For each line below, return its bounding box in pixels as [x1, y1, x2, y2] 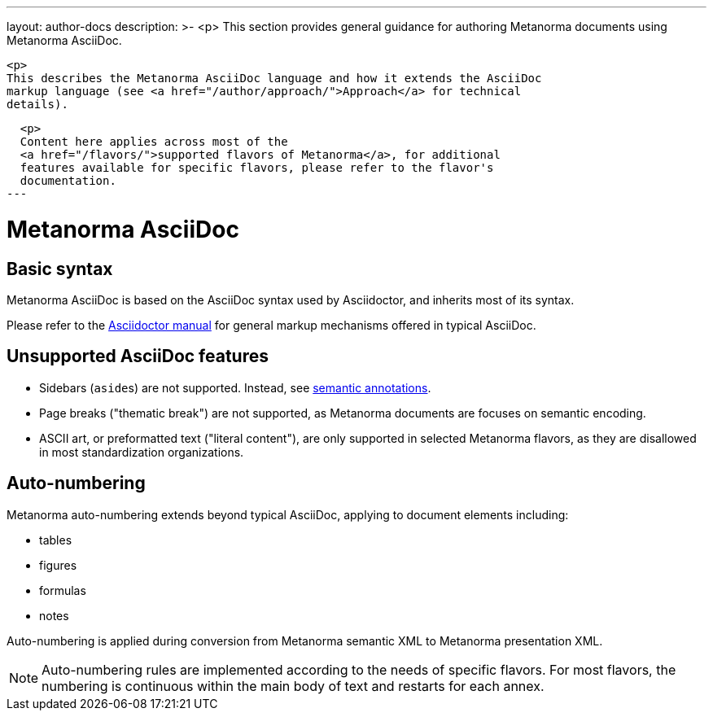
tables [39, 532, 72, 547]
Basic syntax [7, 258, 113, 279]
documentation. [20, 174, 116, 187]
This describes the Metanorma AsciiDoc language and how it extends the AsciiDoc [7, 72, 542, 85]
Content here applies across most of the [20, 135, 288, 148]
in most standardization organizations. [39, 444, 244, 459]
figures [39, 557, 77, 572]
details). [7, 98, 68, 111]
